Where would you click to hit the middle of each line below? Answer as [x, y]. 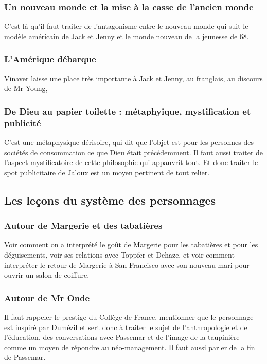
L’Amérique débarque [50, 59]
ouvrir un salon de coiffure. [47, 275]
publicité [23, 123]
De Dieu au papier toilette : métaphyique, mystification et [128, 111]
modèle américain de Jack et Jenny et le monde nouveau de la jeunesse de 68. [127, 36]
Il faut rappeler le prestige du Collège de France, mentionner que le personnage [129, 316]
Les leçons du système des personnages [110, 200]
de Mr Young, [26, 88]
